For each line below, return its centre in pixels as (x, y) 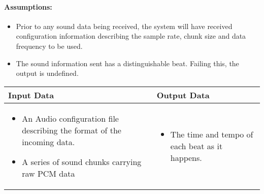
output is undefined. (47, 73)
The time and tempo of (212, 134)
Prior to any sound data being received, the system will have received (124, 26)
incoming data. (48, 142)
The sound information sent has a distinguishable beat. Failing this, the (127, 63)
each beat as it (196, 146)
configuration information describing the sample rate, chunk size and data (131, 36)
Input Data (31, 95)
